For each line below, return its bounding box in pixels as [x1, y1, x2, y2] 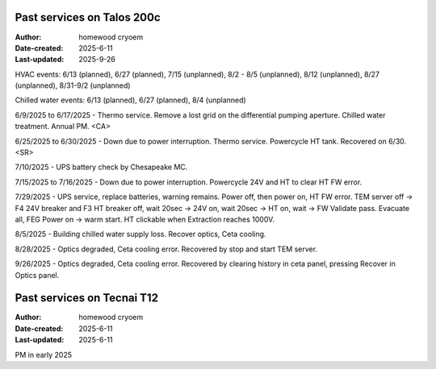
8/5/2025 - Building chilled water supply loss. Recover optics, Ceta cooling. [15, 230, 266, 239]
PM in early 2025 [15, 350, 73, 359]
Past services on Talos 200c [15, 10, 161, 24]
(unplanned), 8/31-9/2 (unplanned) [15, 81, 131, 90]
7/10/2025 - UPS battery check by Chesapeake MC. [15, 162, 188, 172]
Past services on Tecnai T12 [15, 291, 159, 305]
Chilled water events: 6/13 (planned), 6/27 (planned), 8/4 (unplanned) [15, 95, 246, 105]
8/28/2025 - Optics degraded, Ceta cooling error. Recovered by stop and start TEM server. [15, 244, 318, 254]
